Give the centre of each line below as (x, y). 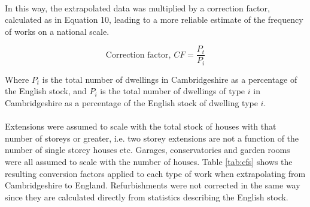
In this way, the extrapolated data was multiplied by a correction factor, (137, 7)
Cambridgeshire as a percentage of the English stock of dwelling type (131, 103)
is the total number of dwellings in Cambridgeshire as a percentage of (170, 79)
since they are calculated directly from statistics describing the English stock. (147, 196)
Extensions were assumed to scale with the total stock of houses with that (141, 126)
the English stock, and (46, 91)
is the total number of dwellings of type (173, 91)
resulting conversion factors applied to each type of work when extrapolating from (155, 173)
